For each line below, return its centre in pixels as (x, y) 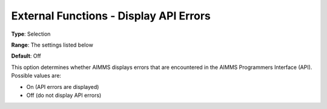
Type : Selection (31, 34)
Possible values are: (36, 76)
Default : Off (26, 56)
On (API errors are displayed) (63, 87)
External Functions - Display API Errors (111, 16)
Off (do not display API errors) (64, 95)
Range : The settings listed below (52, 45)
